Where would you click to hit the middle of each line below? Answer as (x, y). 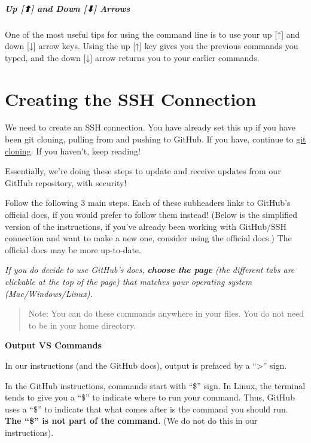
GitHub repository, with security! (66, 182)
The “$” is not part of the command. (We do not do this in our (131, 421)
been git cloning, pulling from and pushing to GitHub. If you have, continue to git (155, 139)
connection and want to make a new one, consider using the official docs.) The (148, 238)
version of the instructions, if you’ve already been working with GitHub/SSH (146, 226)
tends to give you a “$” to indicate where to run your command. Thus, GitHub (150, 397)
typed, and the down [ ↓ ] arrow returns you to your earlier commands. (132, 57)
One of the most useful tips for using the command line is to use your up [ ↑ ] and (153, 34)
